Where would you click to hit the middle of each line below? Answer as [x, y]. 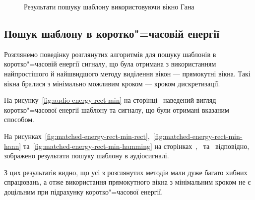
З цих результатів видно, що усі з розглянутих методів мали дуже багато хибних [126, 172]
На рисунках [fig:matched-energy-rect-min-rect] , [77, 136]
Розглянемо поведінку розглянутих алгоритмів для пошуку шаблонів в [110, 54]
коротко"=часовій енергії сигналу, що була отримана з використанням [110, 64]
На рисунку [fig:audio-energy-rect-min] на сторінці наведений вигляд [110, 100]
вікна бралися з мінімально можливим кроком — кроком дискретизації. [112, 83]
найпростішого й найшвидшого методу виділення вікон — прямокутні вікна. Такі [127, 73]
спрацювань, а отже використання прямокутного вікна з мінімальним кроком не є [127, 182]
